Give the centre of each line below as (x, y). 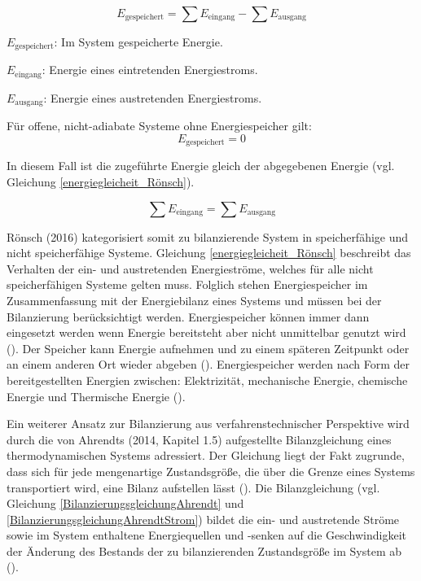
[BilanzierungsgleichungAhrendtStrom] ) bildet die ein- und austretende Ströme (203, 519)
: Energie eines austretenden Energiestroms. (153, 97)
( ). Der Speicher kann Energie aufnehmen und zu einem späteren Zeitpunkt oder (208, 348)
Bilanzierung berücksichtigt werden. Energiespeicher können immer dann (188, 316)
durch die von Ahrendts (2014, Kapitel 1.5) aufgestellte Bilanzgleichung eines (199, 439)
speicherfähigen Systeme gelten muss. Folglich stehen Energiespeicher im (187, 284)
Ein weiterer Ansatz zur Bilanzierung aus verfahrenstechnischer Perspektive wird (208, 424)
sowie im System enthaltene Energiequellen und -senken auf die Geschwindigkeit (207, 535)
